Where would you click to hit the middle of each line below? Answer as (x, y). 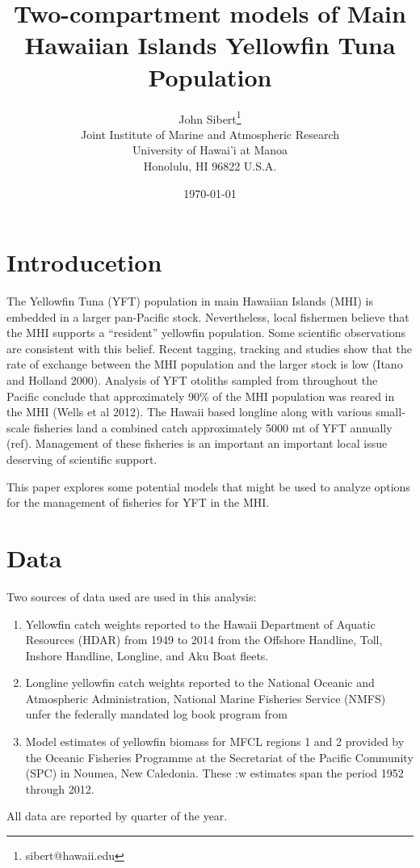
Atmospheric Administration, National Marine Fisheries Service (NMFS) (206, 698)
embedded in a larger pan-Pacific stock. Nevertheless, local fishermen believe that (208, 316)
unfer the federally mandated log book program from (156, 714)
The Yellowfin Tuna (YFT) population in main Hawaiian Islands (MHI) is (190, 301)
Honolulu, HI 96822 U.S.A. (210, 165)
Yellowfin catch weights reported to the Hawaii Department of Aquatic (200, 624)
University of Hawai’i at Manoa (210, 150)
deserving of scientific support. (82, 459)
